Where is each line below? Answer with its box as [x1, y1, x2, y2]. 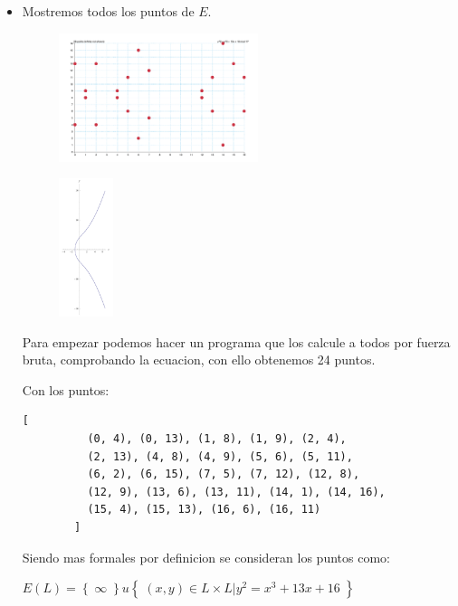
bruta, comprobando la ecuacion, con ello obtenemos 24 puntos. [22, 350, 376, 369]
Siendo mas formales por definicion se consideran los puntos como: [22, 547, 390, 566]
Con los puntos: [22, 380, 110, 399]
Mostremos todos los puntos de [22, 2, 195, 20]
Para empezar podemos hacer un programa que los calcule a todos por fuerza [22, 332, 451, 351]
